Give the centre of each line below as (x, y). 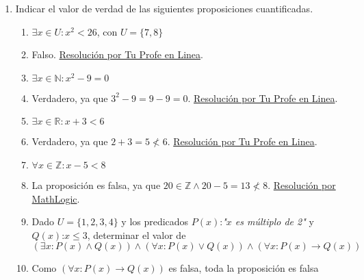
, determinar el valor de (136, 234)
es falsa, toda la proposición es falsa (244, 268)
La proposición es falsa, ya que (96, 184)
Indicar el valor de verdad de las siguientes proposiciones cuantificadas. (164, 8)
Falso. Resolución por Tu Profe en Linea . (117, 54)
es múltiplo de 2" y (274, 221)
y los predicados (155, 221)
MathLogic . (56, 198)
